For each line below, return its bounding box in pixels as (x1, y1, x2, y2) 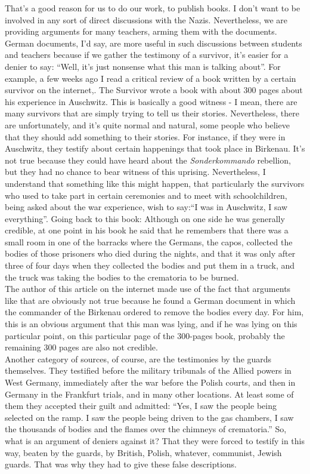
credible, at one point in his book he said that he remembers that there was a (5, 224, 289, 236)
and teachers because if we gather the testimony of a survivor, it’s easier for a (5, 48, 289, 61)
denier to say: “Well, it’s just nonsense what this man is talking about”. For (5, 60, 281, 72)
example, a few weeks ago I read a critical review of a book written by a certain (5, 72, 296, 84)
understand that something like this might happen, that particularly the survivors (5, 177, 305, 189)
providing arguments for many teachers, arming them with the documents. (5, 25, 277, 38)
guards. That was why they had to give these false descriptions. (5, 458, 237, 470)
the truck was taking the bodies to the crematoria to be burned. (5, 270, 239, 283)
